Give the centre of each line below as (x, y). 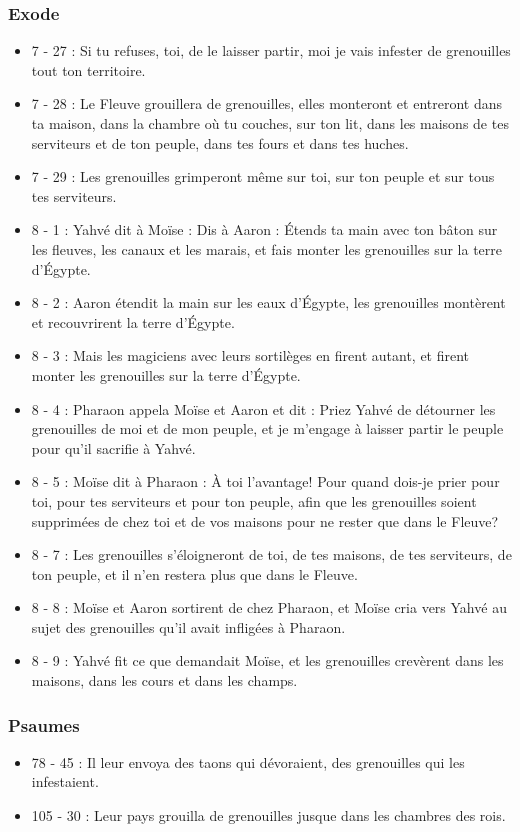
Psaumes (44, 724)
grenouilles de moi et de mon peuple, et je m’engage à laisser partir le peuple (267, 428)
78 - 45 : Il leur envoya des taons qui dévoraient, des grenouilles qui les (248, 761)
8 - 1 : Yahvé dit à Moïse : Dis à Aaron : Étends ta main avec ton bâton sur (264, 229)
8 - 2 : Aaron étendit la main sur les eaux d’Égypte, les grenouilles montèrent (268, 302)
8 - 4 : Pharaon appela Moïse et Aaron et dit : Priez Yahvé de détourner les (263, 408)
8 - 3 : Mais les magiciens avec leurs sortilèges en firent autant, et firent (250, 355)
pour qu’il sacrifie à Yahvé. (113, 447)
